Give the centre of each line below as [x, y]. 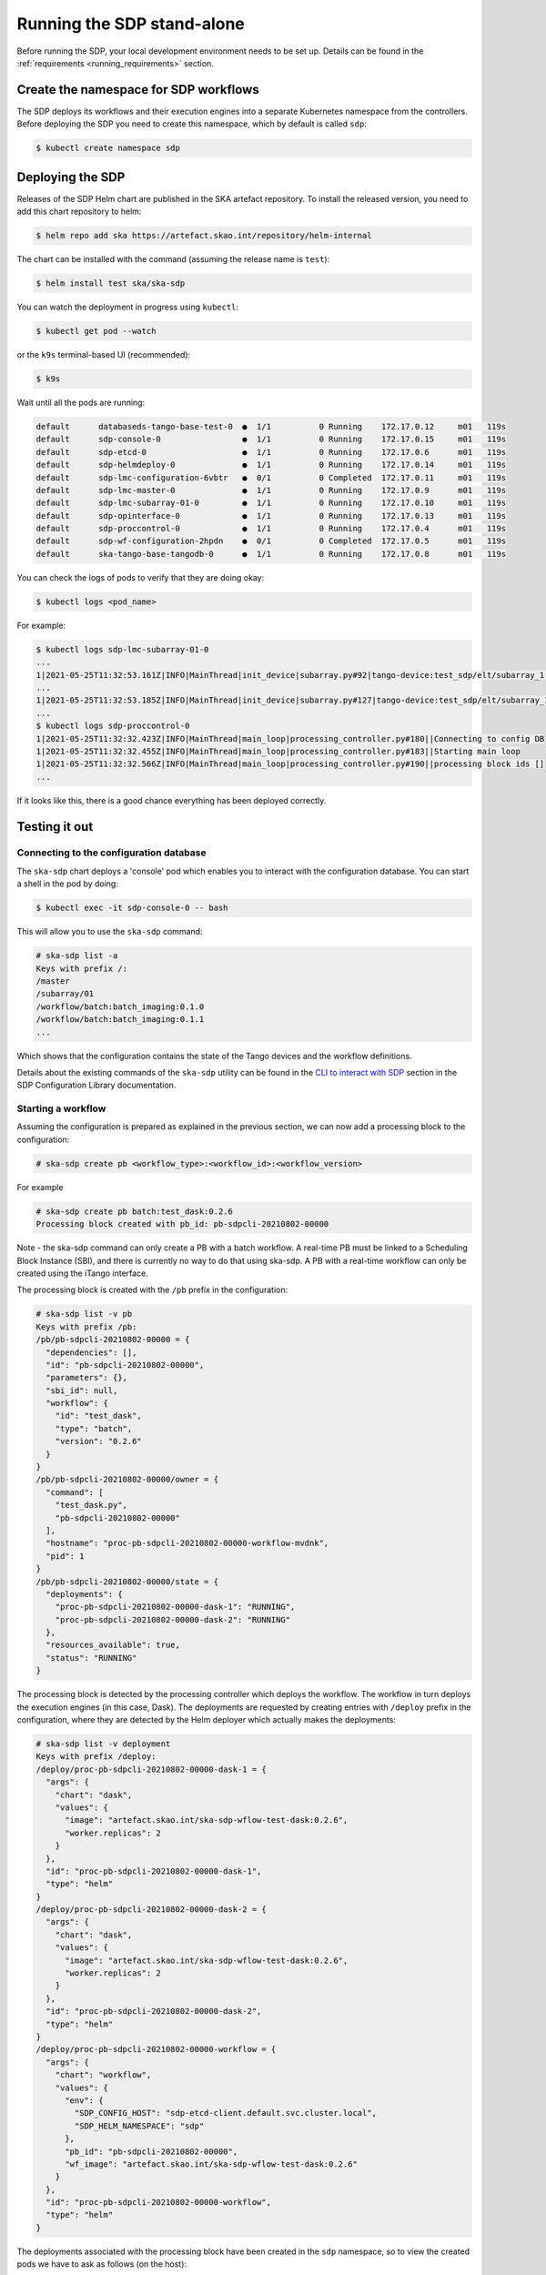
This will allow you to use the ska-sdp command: [110, 932]
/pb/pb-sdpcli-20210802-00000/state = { [127, 1582]
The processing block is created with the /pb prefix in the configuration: [152, 1290]
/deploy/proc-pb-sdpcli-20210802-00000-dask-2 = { [152, 1910]
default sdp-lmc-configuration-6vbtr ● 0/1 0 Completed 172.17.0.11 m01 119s [271, 477]
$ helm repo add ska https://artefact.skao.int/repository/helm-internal [204, 236]
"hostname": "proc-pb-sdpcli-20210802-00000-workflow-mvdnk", [187, 1543]
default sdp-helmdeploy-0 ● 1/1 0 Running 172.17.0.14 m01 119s [271, 465]
